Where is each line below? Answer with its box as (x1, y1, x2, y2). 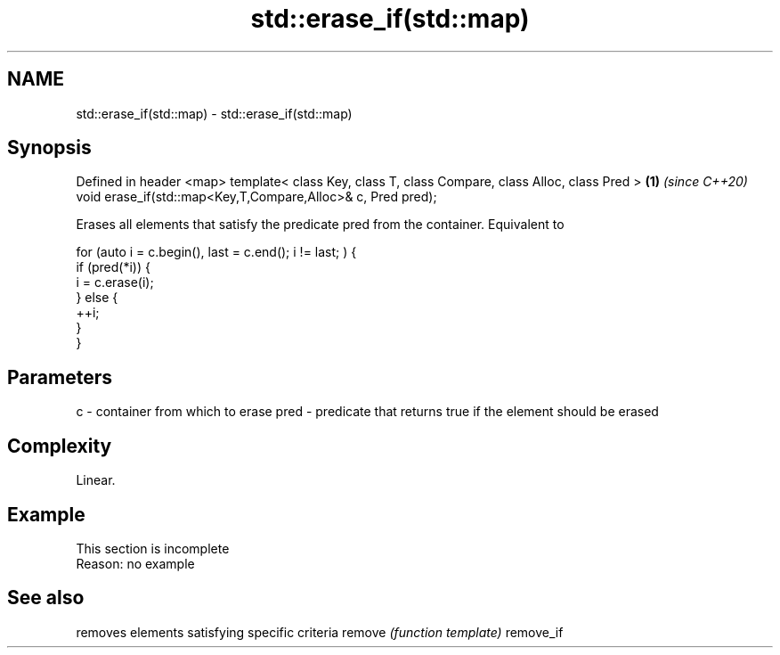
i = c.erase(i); (76, 274, 154, 291)
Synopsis (7, 136, 92, 160)
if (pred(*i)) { (76, 259, 150, 275)
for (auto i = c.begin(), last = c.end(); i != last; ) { (76, 244, 357, 260)
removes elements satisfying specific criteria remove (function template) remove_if (76, 624, 564, 640)
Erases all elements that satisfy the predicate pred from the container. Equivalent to (76, 217, 565, 233)
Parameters (7, 365, 112, 389)
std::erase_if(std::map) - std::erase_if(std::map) (76, 105, 353, 121)
